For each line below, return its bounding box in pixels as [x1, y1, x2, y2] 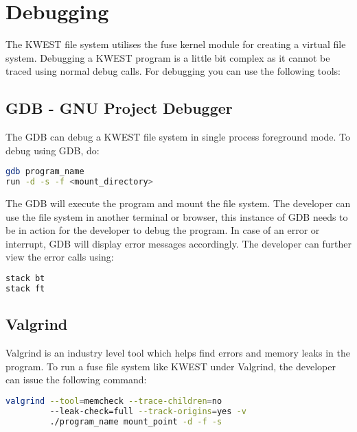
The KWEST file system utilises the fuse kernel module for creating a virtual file [5, 37, 346, 51]
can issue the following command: [5, 372, 147, 387]
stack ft [5, 283, 45, 293]
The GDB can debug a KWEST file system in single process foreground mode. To [5, 130, 351, 144]
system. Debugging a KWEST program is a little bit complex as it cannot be [5, 50, 330, 64]
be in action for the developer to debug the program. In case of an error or [5, 223, 320, 237]
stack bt [5, 274, 45, 284]
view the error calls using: [5, 250, 114, 264]
